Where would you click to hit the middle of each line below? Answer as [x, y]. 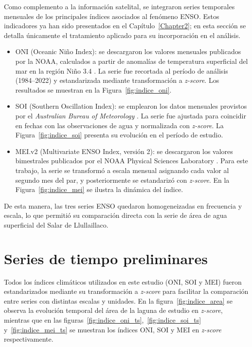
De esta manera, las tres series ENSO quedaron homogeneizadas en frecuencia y [123, 205]
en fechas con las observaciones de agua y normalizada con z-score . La [119, 125]
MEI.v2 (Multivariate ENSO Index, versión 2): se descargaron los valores [124, 151]
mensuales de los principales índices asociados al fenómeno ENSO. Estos [112, 16]
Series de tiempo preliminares [106, 258]
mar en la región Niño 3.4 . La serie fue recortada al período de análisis [122, 70]
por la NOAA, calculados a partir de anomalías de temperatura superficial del [132, 61]
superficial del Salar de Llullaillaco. [56, 224]
